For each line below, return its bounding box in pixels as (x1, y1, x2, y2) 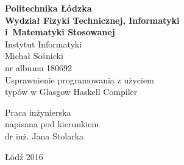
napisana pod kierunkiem (5, 118, 99, 130)
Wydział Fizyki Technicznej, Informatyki (5, 13, 180, 26)
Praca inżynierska (5, 105, 71, 118)
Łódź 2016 (5, 150, 43, 163)
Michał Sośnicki (5, 49, 63, 62)
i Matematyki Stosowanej (5, 26, 115, 38)
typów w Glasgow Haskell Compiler (5, 85, 138, 98)
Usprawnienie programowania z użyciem (5, 73, 154, 86)
